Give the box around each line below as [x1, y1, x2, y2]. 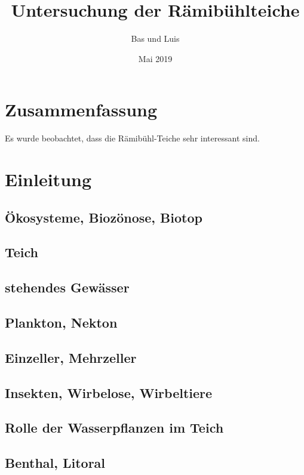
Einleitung [5, 167, 92, 192]
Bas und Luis [131, 32, 180, 45]
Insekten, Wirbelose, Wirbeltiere [5, 383, 213, 402]
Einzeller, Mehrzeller [5, 348, 137, 366]
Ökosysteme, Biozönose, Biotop [5, 208, 202, 226]
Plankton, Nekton [5, 313, 118, 331]
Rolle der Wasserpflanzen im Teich [5, 418, 224, 437]
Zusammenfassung [5, 97, 158, 122]
